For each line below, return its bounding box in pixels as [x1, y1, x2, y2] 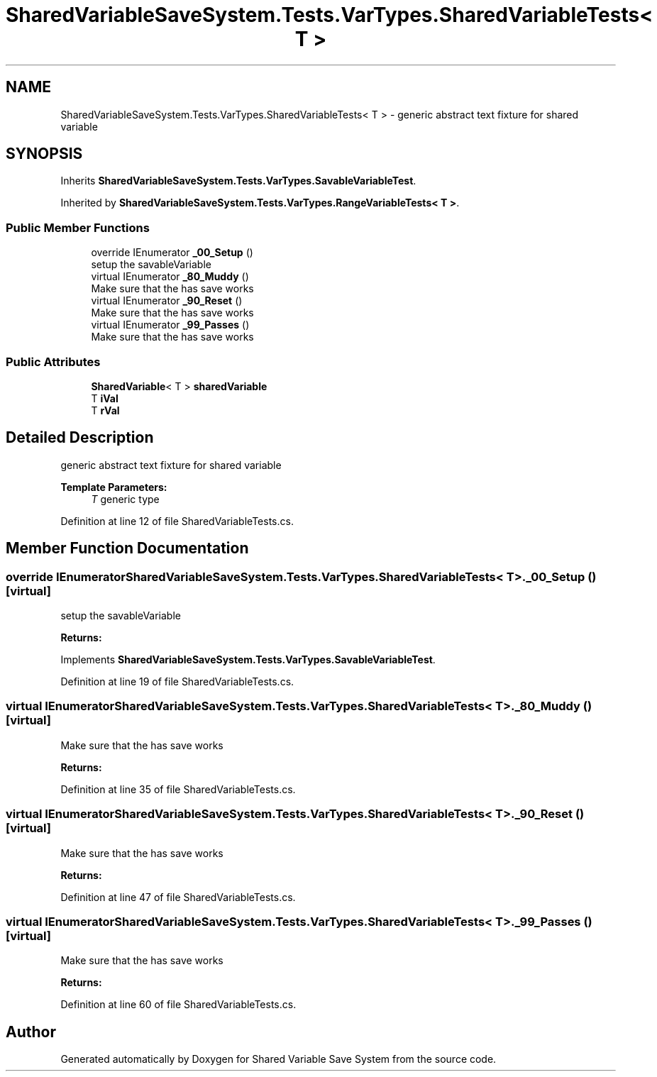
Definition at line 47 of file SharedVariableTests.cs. [60, 890, 296, 903]
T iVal [91, 392, 118, 404]
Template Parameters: [60, 480, 167, 493]
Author [6, 1022, 56, 1041]
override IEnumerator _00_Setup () [91, 246, 253, 259]
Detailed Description [6, 429, 154, 447]
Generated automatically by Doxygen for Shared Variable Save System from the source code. [60, 1053, 497, 1066]
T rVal [91, 404, 120, 416]
